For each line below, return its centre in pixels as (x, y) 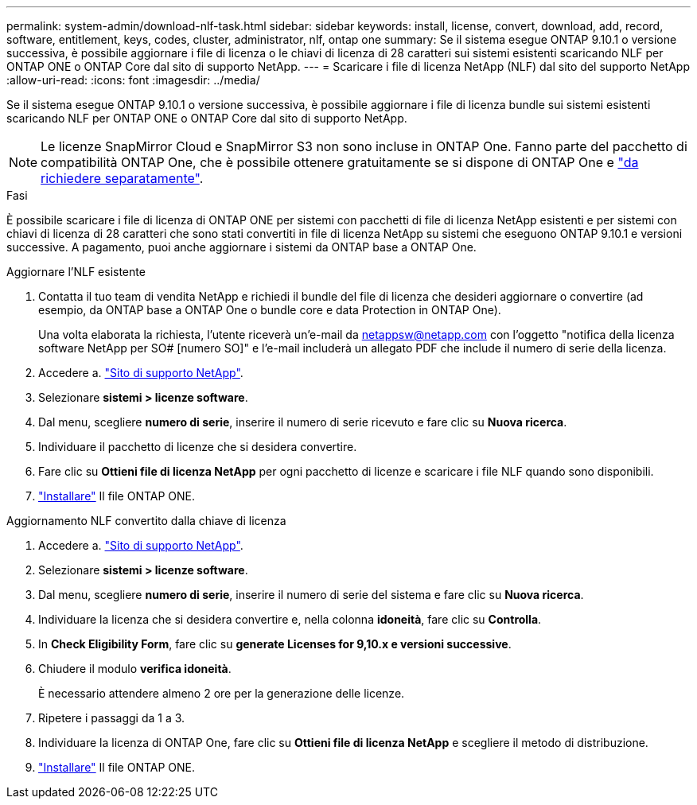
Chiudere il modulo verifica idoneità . (135, 669)
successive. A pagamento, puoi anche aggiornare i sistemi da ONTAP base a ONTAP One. (241, 247)
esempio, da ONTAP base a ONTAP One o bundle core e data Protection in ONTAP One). (270, 310)
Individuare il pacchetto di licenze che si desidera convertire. (198, 447)
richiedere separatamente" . (122, 178)
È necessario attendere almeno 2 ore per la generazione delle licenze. (222, 693)
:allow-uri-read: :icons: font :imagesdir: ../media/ (133, 80)
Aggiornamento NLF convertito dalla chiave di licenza (146, 521)
